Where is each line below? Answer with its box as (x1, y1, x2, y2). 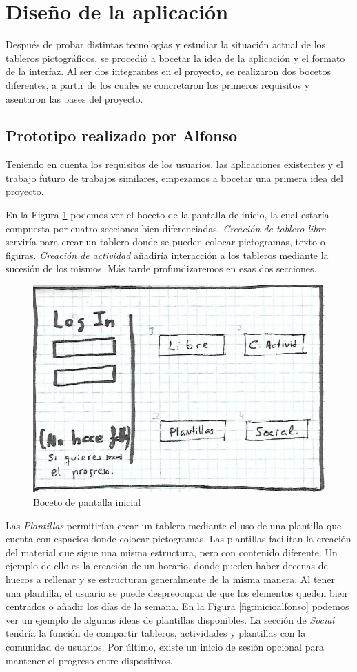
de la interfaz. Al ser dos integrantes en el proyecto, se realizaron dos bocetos (6, 64, 331, 79)
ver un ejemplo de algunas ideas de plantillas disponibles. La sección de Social (6, 612, 335, 627)
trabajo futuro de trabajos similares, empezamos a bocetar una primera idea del (6, 170, 343, 185)
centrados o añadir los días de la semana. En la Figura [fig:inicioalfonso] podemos (6, 599, 349, 613)
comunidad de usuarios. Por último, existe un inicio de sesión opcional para (6, 639, 324, 653)
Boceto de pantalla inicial (33, 495, 141, 509)
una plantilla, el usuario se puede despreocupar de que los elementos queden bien (6, 585, 347, 600)
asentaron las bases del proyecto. (6, 91, 143, 105)
